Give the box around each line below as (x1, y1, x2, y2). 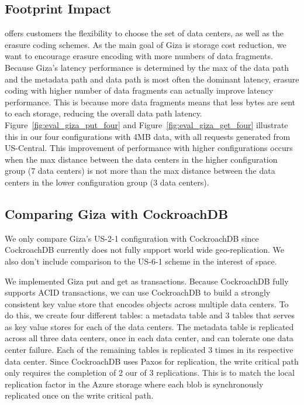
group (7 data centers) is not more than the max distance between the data (5, 164, 275, 177)
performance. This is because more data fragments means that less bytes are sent (5, 95, 296, 108)
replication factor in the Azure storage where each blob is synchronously (5, 377, 264, 390)
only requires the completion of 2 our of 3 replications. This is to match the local (5, 366, 295, 379)
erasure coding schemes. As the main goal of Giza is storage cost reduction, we (5, 38, 286, 50)
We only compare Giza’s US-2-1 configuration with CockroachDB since (5, 232, 259, 244)
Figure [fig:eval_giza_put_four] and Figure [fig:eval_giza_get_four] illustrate (5, 118, 288, 131)
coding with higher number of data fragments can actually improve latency (5, 84, 274, 97)
